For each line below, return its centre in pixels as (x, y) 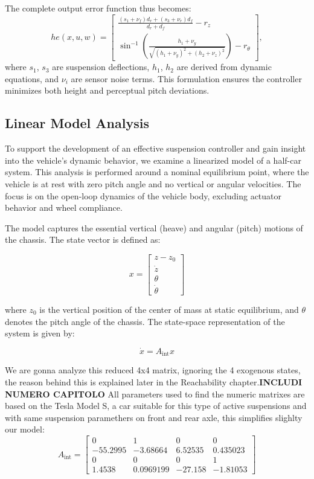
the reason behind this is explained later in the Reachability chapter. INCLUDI (154, 382)
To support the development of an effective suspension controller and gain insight (155, 148)
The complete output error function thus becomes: (98, 8)
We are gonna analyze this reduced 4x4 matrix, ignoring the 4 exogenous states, (153, 370)
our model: (25, 429)
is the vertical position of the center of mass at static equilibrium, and (169, 309)
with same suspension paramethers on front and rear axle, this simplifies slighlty (154, 417)
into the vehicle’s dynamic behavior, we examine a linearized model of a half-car (153, 160)
